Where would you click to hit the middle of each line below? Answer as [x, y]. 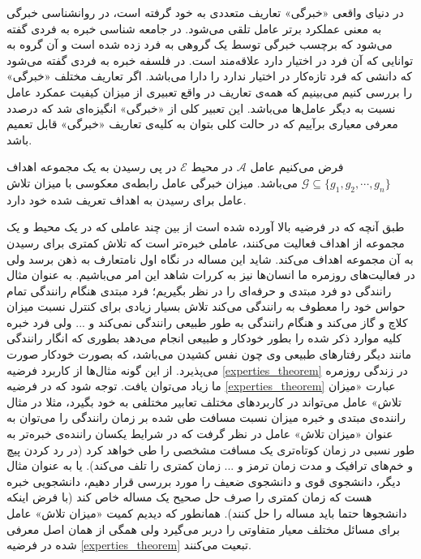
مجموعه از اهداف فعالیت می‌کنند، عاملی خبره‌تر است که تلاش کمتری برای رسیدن [206, 242]
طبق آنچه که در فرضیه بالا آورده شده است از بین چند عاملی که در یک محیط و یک [206, 227]
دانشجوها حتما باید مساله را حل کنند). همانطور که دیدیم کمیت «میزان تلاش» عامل [207, 513]
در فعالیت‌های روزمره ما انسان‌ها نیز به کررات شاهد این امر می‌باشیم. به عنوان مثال [211, 275]
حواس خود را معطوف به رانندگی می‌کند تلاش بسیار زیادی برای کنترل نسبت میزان [206, 306]
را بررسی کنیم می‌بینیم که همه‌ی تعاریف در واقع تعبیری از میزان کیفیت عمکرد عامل [210, 91]
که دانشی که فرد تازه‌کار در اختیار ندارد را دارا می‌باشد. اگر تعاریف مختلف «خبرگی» [209, 76]
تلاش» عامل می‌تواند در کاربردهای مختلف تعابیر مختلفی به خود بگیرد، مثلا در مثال [204, 401]
